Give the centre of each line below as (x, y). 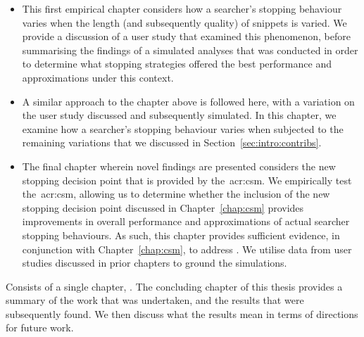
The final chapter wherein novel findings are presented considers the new (179, 166)
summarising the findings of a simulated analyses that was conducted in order (190, 50)
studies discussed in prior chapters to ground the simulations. (155, 263)
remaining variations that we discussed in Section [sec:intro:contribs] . (172, 142)
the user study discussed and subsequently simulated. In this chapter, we (179, 115)
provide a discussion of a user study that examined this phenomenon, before (186, 36)
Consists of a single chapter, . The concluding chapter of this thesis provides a (174, 286)
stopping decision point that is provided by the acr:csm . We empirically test (187, 180)
